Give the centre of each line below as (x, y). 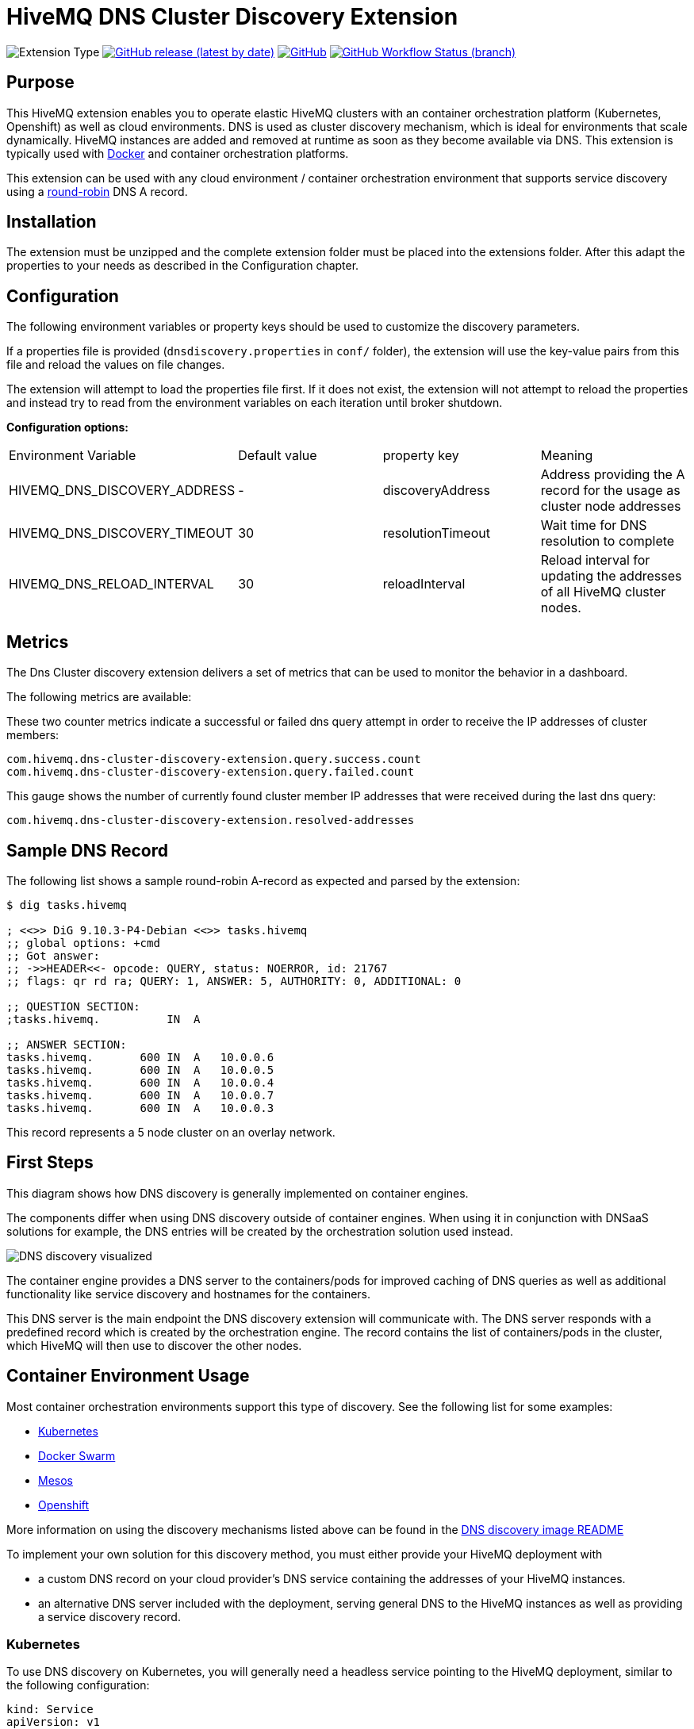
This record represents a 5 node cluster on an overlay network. (171, 1132)
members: (33, 735)
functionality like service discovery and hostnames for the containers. (189, 1294)
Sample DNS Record (87, 850)
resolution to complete (608, 541)
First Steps (50, 1163)
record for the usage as (610, 491)
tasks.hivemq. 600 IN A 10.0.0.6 (140, 1057)
